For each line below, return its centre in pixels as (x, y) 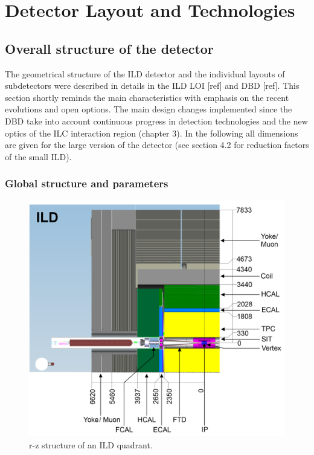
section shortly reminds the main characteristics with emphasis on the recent (147, 97)
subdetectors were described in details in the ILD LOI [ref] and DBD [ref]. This (152, 86)
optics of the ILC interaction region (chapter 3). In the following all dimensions (152, 133)
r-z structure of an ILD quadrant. (91, 445)
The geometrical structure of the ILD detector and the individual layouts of (145, 73)
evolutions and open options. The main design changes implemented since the (149, 109)
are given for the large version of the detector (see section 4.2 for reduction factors (157, 145)
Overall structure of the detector (109, 48)
